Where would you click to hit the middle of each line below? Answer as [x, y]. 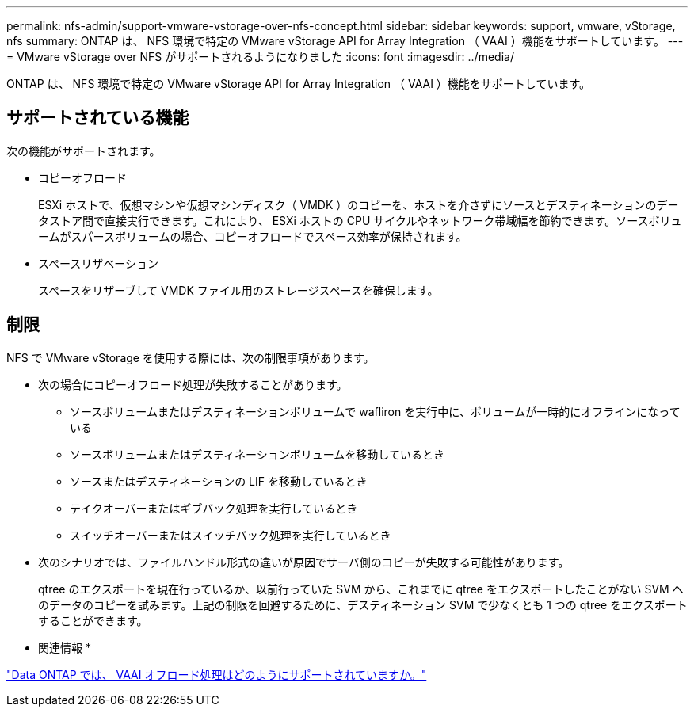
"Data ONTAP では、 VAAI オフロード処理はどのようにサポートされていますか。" [217, 674]
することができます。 [93, 620]
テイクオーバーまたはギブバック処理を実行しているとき [214, 508]
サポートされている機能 [98, 118]
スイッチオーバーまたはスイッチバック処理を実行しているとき [231, 535]
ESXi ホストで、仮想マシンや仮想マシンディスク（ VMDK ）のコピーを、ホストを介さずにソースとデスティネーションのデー [358, 204]
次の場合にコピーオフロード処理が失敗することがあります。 [193, 384]
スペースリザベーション [99, 263]
